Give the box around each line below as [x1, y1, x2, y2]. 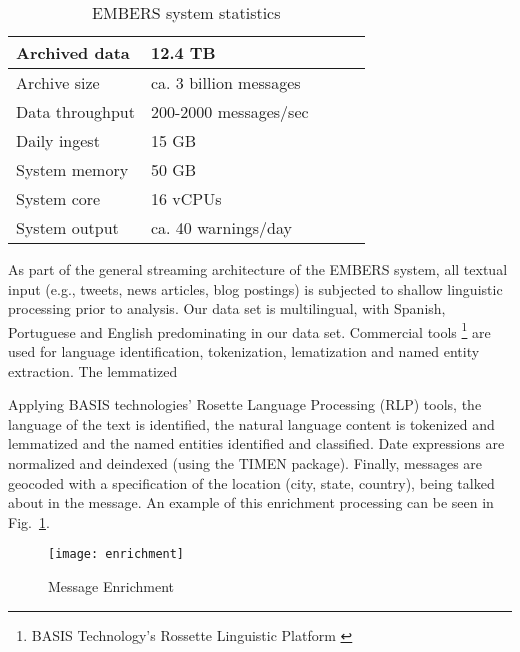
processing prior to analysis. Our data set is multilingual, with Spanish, [8, 298, 446, 319]
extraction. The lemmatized [8, 360, 178, 381]
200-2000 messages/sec [150, 100, 309, 123]
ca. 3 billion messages [150, 71, 301, 94]
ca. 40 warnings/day [150, 216, 293, 239]
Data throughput [16, 100, 135, 123]
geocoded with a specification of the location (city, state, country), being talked [8, 472, 495, 493]
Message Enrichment [48, 576, 174, 597]
